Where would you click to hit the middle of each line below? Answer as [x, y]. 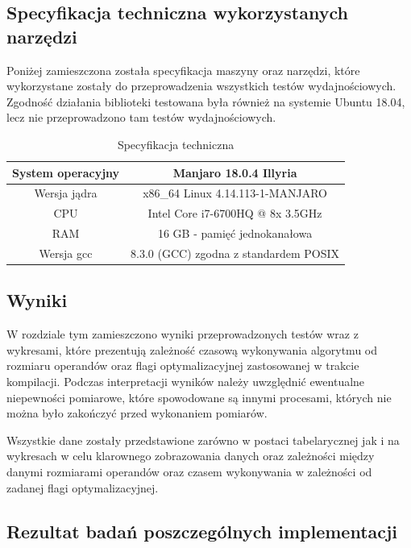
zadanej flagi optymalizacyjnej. [83, 487]
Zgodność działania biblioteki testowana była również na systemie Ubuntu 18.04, [206, 101]
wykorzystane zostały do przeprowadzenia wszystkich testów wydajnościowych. [201, 86]
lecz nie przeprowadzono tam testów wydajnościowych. [141, 117]
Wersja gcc [66, 253]
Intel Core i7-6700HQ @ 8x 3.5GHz [235, 213]
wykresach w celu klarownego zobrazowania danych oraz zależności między [191, 456]
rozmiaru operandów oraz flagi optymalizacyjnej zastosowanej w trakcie [183, 365]
